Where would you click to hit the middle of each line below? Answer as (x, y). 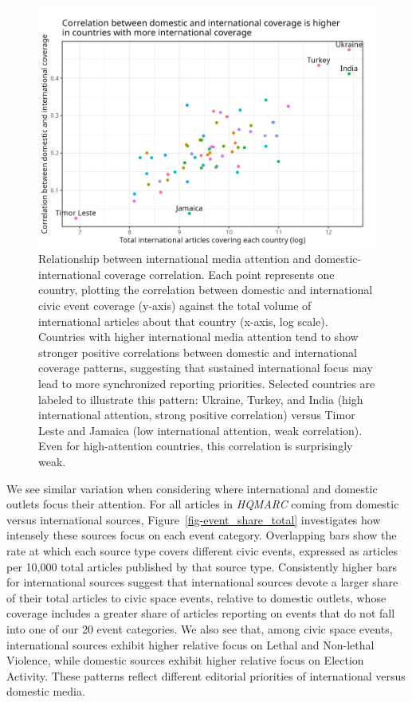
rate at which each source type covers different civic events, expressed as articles (202, 550)
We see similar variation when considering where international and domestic (192, 488)
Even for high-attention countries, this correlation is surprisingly (196, 446)
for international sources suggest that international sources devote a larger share (202, 582)
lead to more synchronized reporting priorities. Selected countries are (207, 384)
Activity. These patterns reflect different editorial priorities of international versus (206, 675)
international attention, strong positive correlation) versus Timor (197, 415)
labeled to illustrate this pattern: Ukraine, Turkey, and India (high (201, 399)
